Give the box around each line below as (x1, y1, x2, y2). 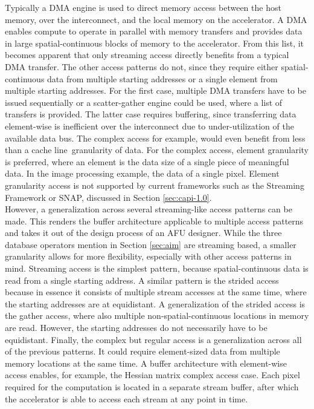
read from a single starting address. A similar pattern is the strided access (5, 273, 279, 286)
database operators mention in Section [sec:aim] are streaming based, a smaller (5, 238, 296, 250)
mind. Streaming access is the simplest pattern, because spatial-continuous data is (5, 262, 309, 275)
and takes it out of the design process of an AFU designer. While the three (5, 226, 282, 239)
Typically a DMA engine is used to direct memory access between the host (5, 1, 281, 13)
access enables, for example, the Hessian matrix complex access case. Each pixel (5, 368, 300, 381)
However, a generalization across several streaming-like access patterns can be (5, 203, 292, 215)
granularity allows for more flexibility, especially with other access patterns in (5, 250, 292, 263)
